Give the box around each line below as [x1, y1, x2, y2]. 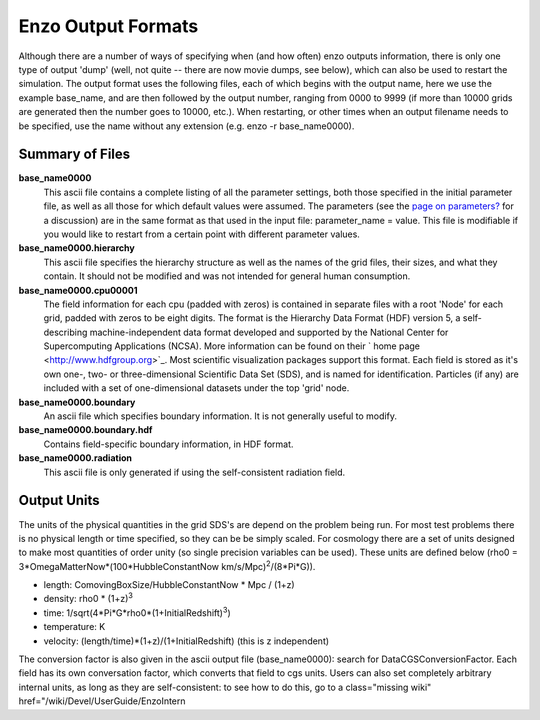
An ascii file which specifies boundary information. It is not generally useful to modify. [43, 410, 397, 422]
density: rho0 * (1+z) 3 [43, 591, 134, 605]
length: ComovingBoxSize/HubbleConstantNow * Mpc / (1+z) [43, 579, 295, 591]
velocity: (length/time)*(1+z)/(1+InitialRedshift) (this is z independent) [43, 635, 330, 647]
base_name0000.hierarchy [18, 242, 135, 254]
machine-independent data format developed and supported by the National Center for [89, 326, 449, 338]
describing [43, 326, 88, 338]
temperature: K [43, 621, 106, 633]
